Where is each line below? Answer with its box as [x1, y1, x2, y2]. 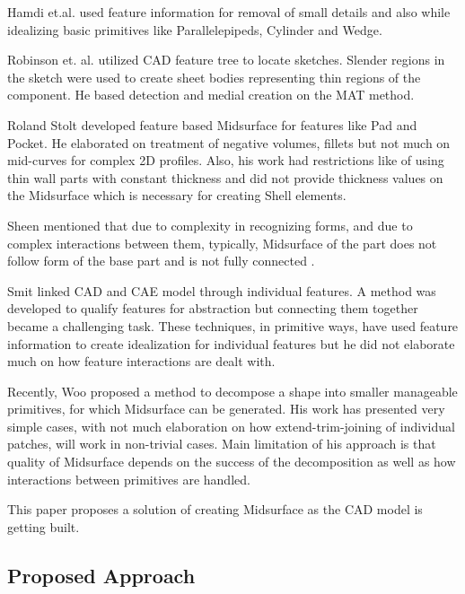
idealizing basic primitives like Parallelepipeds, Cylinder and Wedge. [7, 20, 382, 39]
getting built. [7, 517, 80, 536]
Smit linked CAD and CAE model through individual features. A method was [7, 281, 436, 300]
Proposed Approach [7, 561, 196, 589]
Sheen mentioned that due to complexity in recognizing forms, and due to [7, 215, 413, 234]
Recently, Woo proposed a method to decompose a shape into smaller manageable [7, 381, 458, 400]
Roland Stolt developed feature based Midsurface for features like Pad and [7, 115, 417, 134]
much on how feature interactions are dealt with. [7, 352, 276, 371]
